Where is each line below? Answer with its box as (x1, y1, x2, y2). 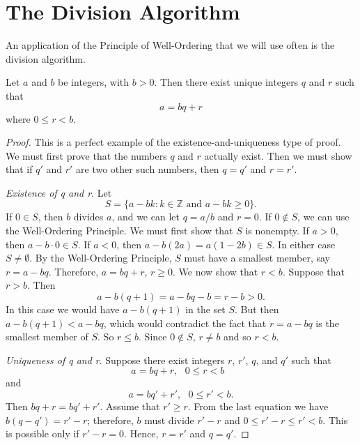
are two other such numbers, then (76, 162, 219, 176)
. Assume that (100, 399, 160, 413)
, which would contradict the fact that (103, 315, 267, 330)
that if (6, 162, 33, 176)
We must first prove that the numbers (6, 148, 167, 163)
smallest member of (6, 329, 88, 344)
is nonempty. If (245, 223, 309, 238)
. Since (139, 329, 167, 344)
